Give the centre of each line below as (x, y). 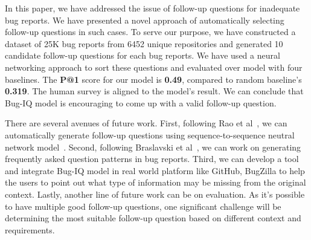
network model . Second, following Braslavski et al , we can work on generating (153, 147)
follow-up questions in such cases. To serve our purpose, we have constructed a (150, 32)
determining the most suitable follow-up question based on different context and (153, 218)
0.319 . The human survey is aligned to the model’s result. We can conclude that (154, 91)
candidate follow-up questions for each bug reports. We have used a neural (143, 55)
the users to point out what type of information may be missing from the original (155, 182)
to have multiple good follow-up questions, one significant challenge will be (143, 206)
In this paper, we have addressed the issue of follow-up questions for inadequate (152, 8)
